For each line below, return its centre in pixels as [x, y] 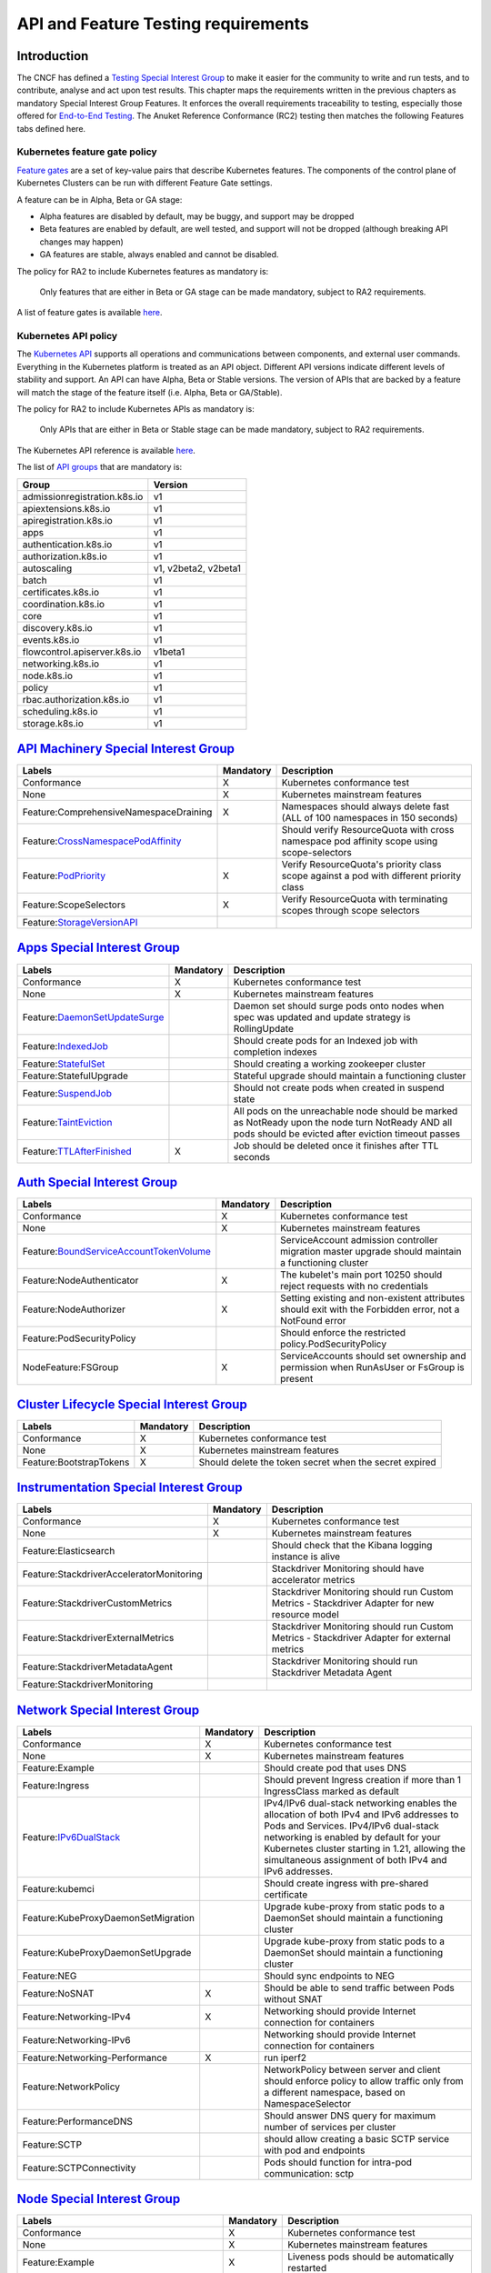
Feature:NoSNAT [58, 1993]
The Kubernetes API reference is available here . [106, 450]
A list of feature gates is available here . [90, 313]
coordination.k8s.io [63, 604]
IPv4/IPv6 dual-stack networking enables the [361, 1803]
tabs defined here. [51, 128]
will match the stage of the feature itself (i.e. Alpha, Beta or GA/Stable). [150, 392]
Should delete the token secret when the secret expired [317, 1462]
